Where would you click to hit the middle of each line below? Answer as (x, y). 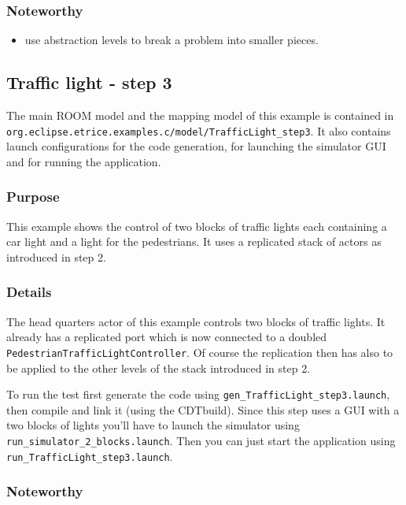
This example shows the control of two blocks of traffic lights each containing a (197, 226)
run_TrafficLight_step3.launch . (90, 456)
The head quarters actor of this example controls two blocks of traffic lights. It (196, 321)
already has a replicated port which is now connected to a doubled (167, 337)
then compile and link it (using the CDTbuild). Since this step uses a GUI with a (203, 409)
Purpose (33, 197)
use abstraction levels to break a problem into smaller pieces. (172, 40)
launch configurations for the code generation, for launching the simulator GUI (196, 146)
